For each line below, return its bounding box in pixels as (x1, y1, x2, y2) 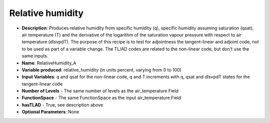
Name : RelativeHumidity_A (21, 60, 76, 66)
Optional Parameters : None (21, 109, 79, 115)
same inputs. (21, 53, 48, 59)
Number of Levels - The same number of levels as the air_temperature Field (21, 88, 178, 94)
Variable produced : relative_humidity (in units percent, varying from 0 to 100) (21, 66, 182, 72)
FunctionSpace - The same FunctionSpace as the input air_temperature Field (21, 95, 181, 101)
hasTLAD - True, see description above (21, 101, 103, 107)
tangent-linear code (21, 80, 63, 87)
